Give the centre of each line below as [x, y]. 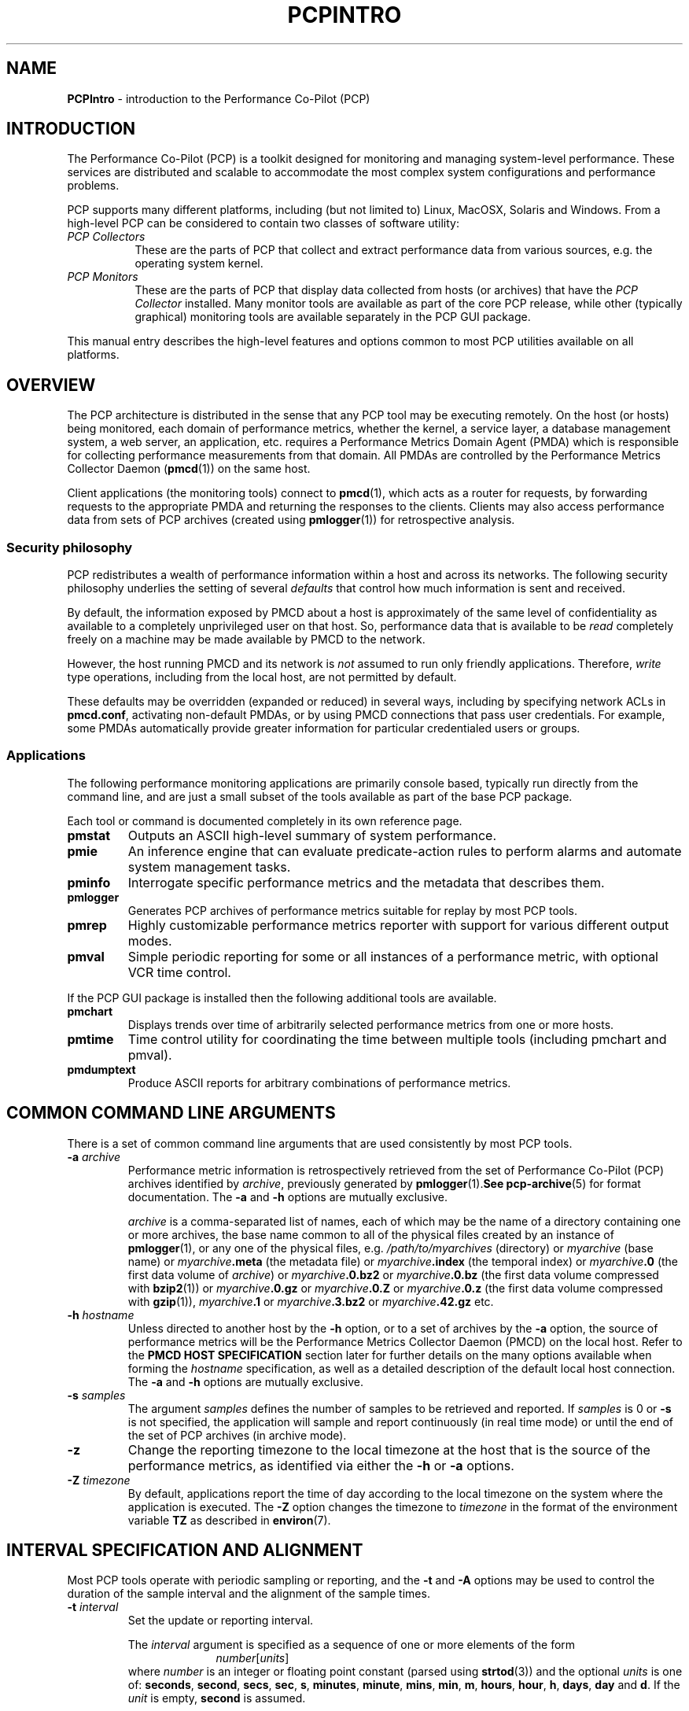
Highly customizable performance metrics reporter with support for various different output [398, 925]
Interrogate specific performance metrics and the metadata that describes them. [366, 882]
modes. [150, 940]
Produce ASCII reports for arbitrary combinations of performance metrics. [319, 1082]
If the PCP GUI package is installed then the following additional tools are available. [282, 997]
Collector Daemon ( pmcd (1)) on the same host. [189, 469]
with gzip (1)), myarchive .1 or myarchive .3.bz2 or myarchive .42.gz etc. [311, 1301]
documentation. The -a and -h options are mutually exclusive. [288, 1197]
